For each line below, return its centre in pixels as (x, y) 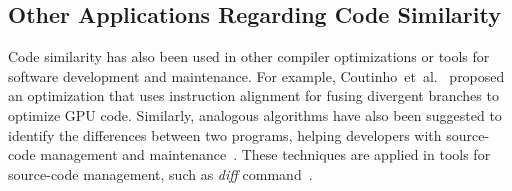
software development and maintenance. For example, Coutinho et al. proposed (256, 75)
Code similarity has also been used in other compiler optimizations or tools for (249, 56)
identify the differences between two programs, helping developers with (225, 134)
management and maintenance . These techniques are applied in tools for (265, 154)
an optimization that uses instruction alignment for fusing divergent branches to (253, 95)
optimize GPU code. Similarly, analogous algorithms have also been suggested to (255, 114)
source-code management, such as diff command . (160, 173)
